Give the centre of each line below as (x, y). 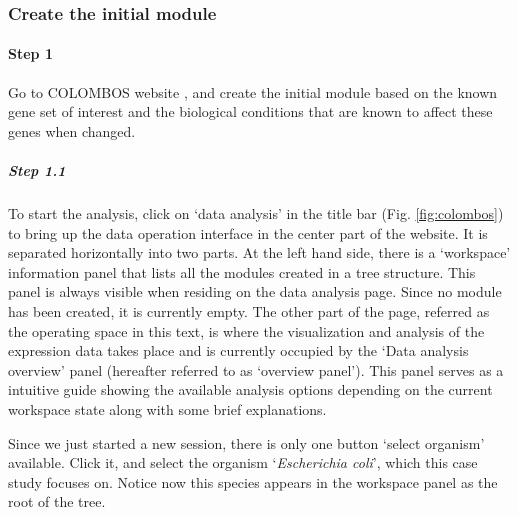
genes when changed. (72, 130)
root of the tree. (57, 501)
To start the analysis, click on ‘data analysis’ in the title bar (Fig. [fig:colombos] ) (256, 212)
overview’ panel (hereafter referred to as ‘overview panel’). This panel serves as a (256, 369)
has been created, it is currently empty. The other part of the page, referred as (249, 310)
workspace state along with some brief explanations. (167, 408)
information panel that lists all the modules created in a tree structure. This (242, 271)
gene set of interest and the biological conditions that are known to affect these (250, 111)
